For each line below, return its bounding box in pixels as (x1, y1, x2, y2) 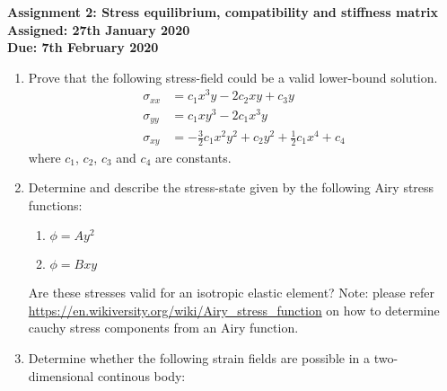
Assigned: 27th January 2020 (7, 20, 190, 39)
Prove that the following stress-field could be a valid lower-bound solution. (28, 67, 438, 86)
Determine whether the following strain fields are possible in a (28, 349, 371, 368)
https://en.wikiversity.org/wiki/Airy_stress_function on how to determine (28, 300, 440, 319)
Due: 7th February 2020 (7, 38, 159, 57)
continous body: (97, 366, 186, 385)
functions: (28, 195, 83, 214)
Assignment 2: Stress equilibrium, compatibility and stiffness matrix (7, 3, 439, 21)
